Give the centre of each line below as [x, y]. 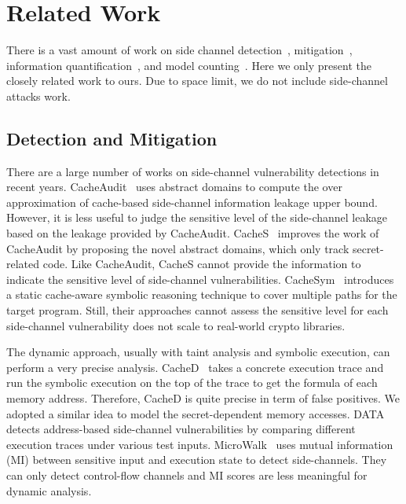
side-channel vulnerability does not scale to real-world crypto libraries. [176, 325]
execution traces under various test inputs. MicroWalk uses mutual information [200, 444]
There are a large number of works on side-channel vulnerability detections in [193, 171]
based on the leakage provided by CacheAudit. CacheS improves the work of [193, 233]
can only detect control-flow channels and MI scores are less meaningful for [187, 475]
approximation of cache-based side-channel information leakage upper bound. [192, 202]
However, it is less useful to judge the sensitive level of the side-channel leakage [197, 217]
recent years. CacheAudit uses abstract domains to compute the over [174, 187]
